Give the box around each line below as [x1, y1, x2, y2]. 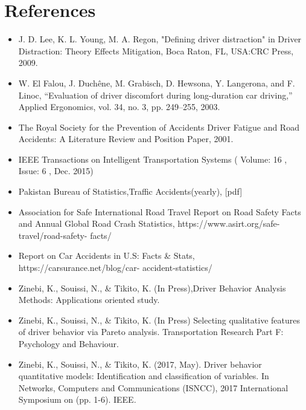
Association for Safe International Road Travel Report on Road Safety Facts [18, 205, 301, 218]
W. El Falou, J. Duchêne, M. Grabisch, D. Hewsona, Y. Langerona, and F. [18, 76, 295, 89]
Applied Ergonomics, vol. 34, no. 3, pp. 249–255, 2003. [18, 100, 220, 113]
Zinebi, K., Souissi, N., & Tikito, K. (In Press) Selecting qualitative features [18, 313, 300, 326]
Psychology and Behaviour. [18, 337, 119, 350]
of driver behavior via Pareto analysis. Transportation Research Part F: [18, 325, 284, 338]
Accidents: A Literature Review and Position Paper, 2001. [18, 132, 234, 145]
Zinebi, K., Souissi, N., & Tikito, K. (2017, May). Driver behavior [18, 357, 262, 370]
